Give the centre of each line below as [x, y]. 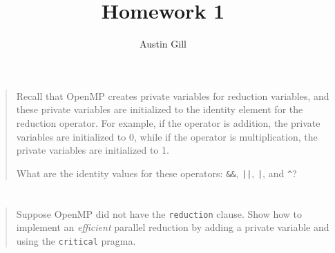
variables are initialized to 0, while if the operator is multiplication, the [167, 136]
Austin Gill [163, 44]
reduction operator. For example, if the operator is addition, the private [168, 122]
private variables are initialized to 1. [93, 150]
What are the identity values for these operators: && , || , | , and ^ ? [156, 173]
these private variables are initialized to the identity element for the [160, 109]
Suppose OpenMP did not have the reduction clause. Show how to [159, 213]
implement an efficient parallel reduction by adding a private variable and [173, 227]
